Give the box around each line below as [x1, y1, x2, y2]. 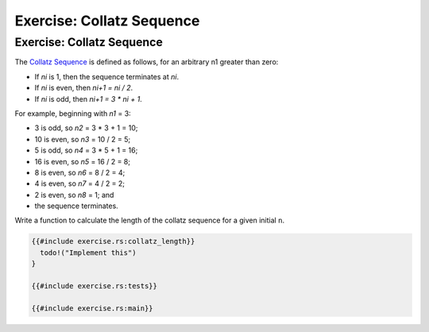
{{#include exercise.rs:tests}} [31, 282, 158, 291]
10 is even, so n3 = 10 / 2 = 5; [34, 134, 131, 144]
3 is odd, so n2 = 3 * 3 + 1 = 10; [34, 123, 138, 133]
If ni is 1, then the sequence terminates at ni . [34, 71, 179, 81]
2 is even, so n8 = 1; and [34, 190, 114, 199]
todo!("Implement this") [40, 248, 137, 257]
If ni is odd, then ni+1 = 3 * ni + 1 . [34, 94, 142, 103]
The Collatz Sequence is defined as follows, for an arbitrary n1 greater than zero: [14, 57, 279, 67]
